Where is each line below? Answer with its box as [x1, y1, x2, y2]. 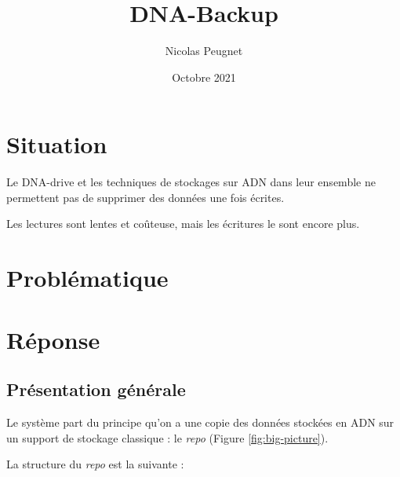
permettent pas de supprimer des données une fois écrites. [6, 189, 285, 205]
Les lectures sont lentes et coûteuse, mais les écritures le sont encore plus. [6, 215, 360, 232]
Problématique [6, 262, 169, 294]
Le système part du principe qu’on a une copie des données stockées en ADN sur [6, 413, 395, 430]
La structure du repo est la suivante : [6, 456, 184, 472]
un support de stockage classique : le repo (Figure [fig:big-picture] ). [6, 429, 329, 446]
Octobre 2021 [172, 68, 236, 85]
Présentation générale [6, 377, 186, 402]
